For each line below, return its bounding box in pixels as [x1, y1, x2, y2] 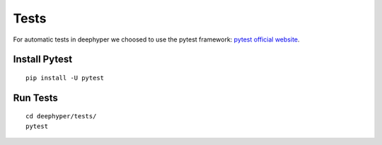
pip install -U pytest [25, 74, 105, 82]
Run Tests [13, 92, 58, 103]
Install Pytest [13, 53, 73, 65]
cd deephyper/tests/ [25, 113, 97, 120]
